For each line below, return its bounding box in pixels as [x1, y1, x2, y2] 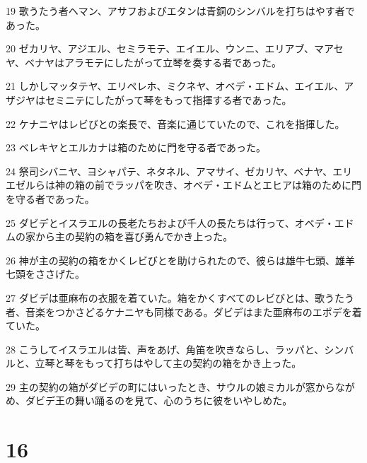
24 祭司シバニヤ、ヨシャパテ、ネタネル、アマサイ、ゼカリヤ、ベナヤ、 [6, 163, 333, 178]
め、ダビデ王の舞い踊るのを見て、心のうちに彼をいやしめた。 [6, 393, 293, 408]
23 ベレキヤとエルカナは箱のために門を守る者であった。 [6, 140, 267, 155]
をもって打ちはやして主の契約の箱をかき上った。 [74, 356, 302, 370]
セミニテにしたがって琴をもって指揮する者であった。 [45, 92, 292, 107]
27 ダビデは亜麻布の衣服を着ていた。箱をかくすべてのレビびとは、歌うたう [6, 290, 355, 305]
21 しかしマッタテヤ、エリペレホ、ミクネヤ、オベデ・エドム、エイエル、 [6, 78, 344, 93]
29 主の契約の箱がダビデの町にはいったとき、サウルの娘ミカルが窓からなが [6, 379, 355, 394]
